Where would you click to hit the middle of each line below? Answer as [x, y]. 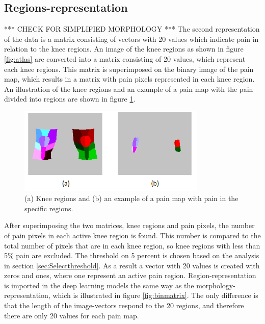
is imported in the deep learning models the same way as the [99, 285]
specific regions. [49, 208]
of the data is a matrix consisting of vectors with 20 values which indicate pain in [131, 39]
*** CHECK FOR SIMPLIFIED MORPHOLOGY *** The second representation [132, 29]
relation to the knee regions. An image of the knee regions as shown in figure [124, 49]
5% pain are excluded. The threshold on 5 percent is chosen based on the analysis [132, 255]
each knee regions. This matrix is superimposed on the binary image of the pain [129, 69]
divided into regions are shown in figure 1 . [70, 99]
